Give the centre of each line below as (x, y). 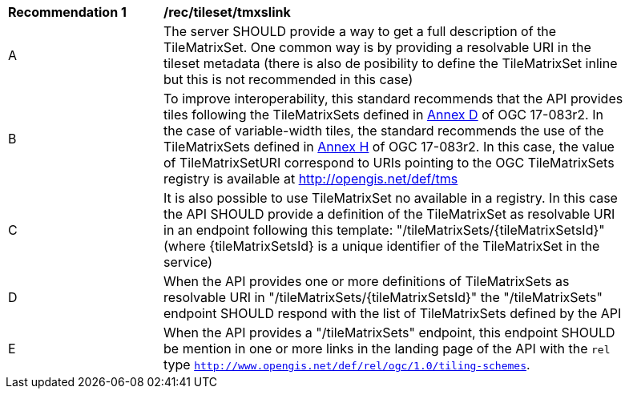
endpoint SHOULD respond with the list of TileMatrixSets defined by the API (393, 313)
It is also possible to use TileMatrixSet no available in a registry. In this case (391, 198)
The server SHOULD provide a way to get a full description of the (360, 31)
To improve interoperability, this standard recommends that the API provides (393, 99)
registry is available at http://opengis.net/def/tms (311, 179)
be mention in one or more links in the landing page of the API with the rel (387, 349)
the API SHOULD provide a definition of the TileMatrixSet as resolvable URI (389, 214)
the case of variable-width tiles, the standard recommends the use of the (384, 131)
